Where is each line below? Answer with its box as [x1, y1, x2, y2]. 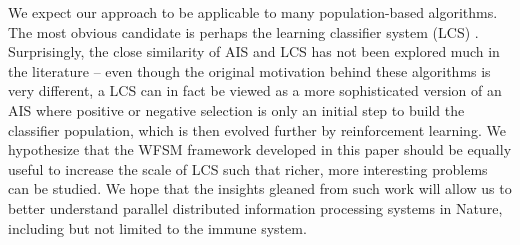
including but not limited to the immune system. [8, 217, 307, 238]
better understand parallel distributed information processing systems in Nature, [8, 197, 503, 218]
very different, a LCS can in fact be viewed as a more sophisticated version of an [8, 80, 502, 101]
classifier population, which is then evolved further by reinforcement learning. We [8, 119, 506, 140]
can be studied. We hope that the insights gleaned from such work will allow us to [8, 178, 512, 199]
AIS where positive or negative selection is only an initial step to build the [8, 99, 465, 120]
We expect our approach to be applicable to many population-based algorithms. [8, 2, 498, 22]
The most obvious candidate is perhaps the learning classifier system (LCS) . [8, 21, 479, 42]
